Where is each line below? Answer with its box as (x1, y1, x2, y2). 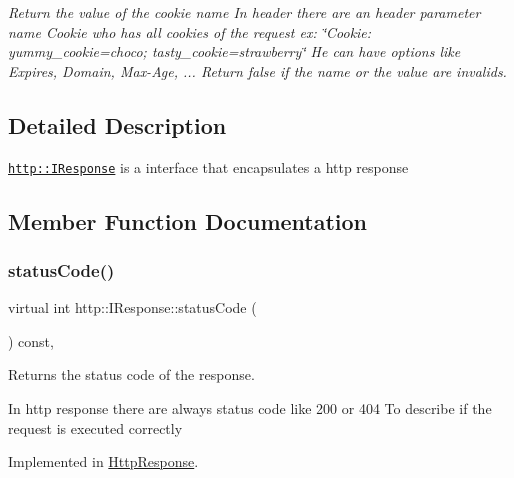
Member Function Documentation (8, 205, 368, 236)
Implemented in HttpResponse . (8, 451, 199, 472)
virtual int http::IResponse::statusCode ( (8, 297, 257, 318)
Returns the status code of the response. (8, 364, 255, 385)
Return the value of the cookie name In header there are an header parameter (8, 2, 481, 22)
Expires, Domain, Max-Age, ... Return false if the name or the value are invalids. (8, 60, 507, 81)
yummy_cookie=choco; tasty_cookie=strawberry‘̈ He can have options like (8, 41, 461, 62)
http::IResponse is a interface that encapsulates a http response (8, 156, 409, 177)
